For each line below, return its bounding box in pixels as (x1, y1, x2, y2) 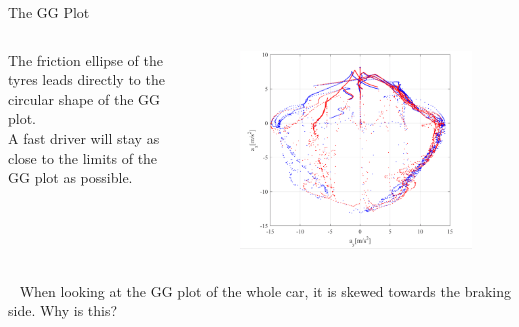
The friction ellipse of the (8, 49, 163, 70)
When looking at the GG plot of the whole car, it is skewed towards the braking (19, 280, 511, 301)
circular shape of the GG (8, 88, 161, 109)
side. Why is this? (8, 300, 118, 321)
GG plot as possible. (8, 167, 133, 188)
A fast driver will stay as (8, 127, 160, 148)
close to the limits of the (8, 147, 158, 168)
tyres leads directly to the (8, 69, 165, 90)
